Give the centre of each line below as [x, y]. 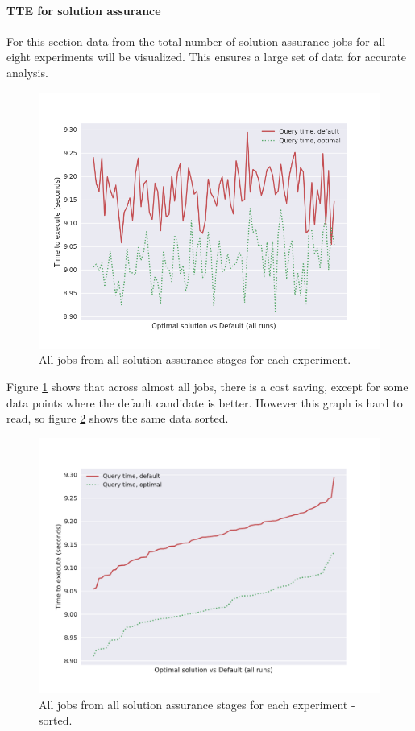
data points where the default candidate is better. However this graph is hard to [205, 402]
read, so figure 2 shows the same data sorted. [118, 418]
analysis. [27, 72]
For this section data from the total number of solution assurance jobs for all [196, 41]
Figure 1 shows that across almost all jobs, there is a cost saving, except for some [207, 387]
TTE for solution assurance [84, 10]
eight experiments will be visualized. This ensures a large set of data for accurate [207, 57]
